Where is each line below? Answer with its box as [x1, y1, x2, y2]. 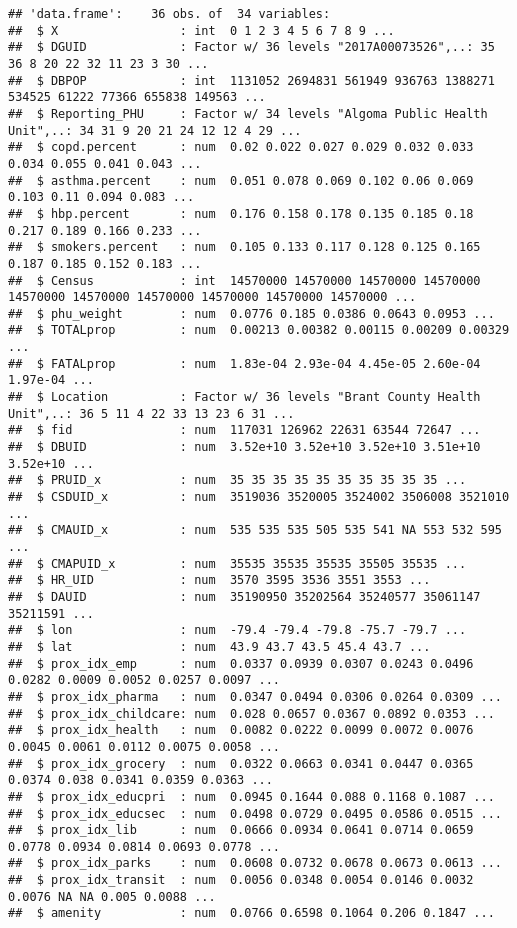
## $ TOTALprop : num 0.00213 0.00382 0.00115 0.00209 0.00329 [8, 323, 510, 338]
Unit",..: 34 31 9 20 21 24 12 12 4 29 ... [8, 123, 302, 138]
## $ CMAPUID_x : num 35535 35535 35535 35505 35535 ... [8, 556, 467, 571]
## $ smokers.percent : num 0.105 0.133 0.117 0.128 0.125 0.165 [8, 240, 481, 255]
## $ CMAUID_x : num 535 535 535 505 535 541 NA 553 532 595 [8, 523, 502, 538]
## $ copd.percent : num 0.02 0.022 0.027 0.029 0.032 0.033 [8, 140, 474, 155]
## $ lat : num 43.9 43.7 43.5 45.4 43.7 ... [8, 639, 431, 654]
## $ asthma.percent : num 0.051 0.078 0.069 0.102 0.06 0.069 [8, 173, 474, 188]
